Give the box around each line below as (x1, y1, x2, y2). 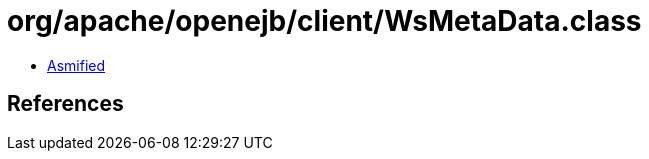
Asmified (47, 56, 106, 74)
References (7, 91, 124, 117)
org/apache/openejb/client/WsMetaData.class (7, 4, 642, 38)
